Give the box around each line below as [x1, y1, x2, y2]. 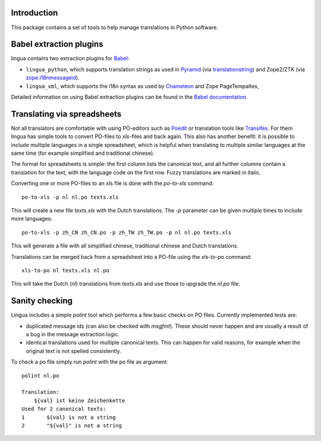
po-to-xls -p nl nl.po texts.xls [21, 193, 119, 201]
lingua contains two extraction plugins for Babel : [11, 55, 130, 62]
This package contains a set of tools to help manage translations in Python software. [11, 24, 218, 31]
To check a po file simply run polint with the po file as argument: [11, 358, 169, 365]
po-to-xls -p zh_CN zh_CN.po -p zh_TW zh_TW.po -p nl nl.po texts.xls [21, 229, 232, 236]
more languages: [11, 215, 53, 223]
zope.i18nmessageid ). [26, 74, 80, 82]
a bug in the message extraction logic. [26, 331, 120, 338]
